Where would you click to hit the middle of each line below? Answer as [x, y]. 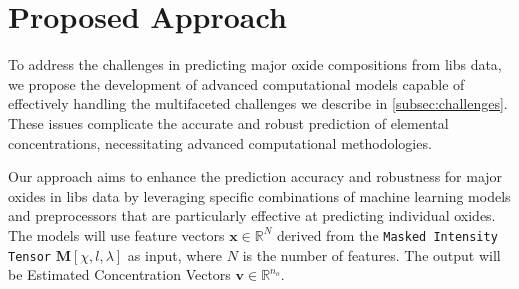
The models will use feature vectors [116, 234]
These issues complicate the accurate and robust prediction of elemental [228, 122]
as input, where [175, 254]
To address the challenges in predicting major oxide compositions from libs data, [255, 64]
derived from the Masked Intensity [387, 234]
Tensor [29, 256]
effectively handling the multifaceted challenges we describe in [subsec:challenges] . [258, 103]
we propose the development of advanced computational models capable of [236, 83]
